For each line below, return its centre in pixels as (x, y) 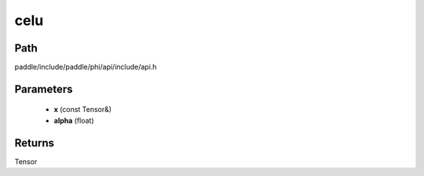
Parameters (44, 89)
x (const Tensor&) (83, 110)
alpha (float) (74, 120)
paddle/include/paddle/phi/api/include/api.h (86, 67)
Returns (35, 143)
